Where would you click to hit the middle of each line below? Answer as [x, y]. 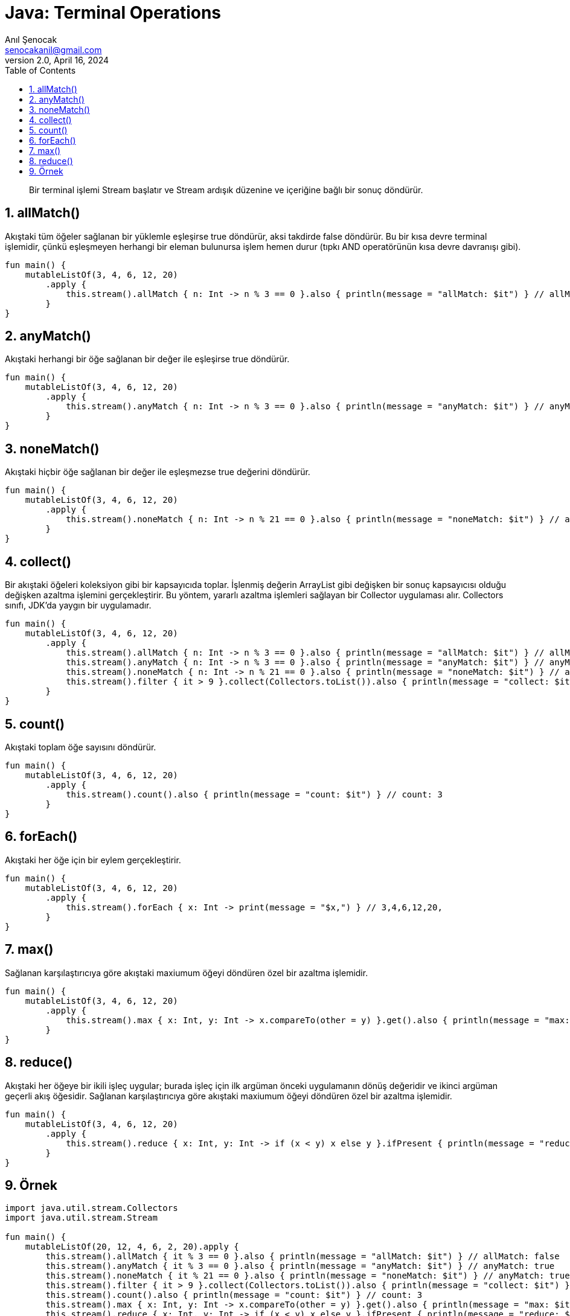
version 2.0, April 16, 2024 [57, 60]
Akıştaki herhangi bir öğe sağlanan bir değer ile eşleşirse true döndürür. [147, 359]
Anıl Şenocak [31, 39]
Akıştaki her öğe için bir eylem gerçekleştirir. [93, 860]
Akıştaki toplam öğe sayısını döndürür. [81, 747]
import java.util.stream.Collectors [91, 1208]
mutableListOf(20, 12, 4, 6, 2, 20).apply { [132, 1247]
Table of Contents [40, 70]
